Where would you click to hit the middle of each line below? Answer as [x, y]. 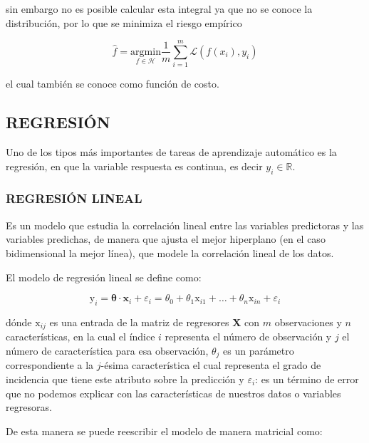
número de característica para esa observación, [107, 350]
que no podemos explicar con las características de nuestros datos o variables [173, 393]
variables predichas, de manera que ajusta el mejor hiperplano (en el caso [166, 239]
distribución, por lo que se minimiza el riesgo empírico [124, 22]
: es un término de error [307, 379]
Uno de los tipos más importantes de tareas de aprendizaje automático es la [171, 152]
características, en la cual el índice [80, 337]
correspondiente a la [50, 365]
